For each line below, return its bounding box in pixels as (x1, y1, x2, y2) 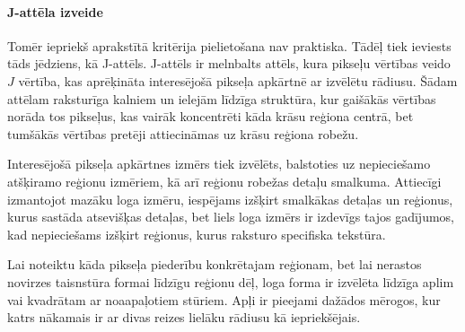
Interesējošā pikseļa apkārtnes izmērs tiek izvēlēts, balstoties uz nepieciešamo (7, 154, 431, 173)
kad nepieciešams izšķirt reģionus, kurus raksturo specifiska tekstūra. (7, 224, 386, 243)
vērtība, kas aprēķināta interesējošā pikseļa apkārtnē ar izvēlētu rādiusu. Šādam (18, 71, 458, 90)
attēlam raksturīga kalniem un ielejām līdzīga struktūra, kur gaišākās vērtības (7, 89, 436, 108)
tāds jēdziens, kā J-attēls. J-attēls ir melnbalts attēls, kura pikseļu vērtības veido (7, 54, 451, 73)
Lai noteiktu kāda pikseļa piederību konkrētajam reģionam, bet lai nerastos (7, 255, 422, 274)
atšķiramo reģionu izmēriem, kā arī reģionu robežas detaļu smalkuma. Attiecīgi (7, 171, 442, 190)
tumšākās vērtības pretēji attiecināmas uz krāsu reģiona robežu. (7, 124, 359, 143)
